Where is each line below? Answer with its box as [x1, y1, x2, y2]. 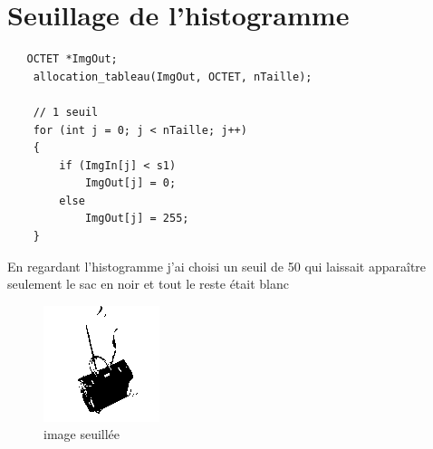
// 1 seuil [33, 105, 99, 119]
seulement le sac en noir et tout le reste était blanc [7, 274, 289, 293]
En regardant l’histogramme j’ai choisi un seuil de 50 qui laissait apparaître [7, 256, 427, 275]
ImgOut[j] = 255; [84, 212, 189, 225]
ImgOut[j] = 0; [84, 177, 177, 190]
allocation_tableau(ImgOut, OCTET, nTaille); [33, 70, 313, 83]
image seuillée [43, 425, 120, 444]
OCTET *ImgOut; [26, 53, 118, 66]
